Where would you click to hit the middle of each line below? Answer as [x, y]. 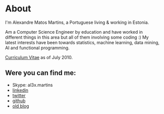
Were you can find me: [41, 73]
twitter [19, 95]
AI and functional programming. [38, 48]
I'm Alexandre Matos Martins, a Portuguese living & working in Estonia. [77, 22]
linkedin [20, 90]
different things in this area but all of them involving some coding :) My [77, 37]
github [19, 101]
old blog [21, 106]
